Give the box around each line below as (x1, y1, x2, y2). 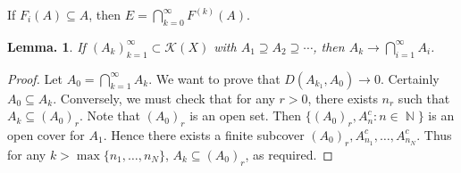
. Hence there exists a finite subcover (103, 125, 305, 144)
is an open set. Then (189, 106, 302, 125)
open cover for (7, 125, 85, 144)
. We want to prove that (148, 69, 281, 87)
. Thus (416, 125, 452, 144)
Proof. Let (7, 69, 63, 87)
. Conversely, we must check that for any (53, 88, 275, 107)
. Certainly (380, 69, 440, 87)
